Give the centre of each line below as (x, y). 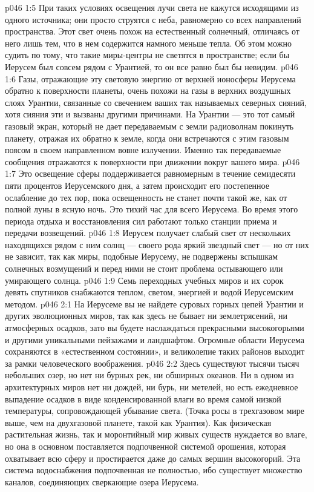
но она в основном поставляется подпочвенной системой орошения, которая (146, 446)
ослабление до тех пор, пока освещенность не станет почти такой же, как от (146, 197)
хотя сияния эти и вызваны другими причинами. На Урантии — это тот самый (150, 114)
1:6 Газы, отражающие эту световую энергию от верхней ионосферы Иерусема (150, 78)
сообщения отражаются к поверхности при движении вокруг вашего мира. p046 (152, 161)
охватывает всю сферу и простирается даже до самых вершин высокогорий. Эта (153, 458)
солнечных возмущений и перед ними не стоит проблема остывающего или (144, 268)
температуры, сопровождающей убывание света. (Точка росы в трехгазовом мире (155, 411)
